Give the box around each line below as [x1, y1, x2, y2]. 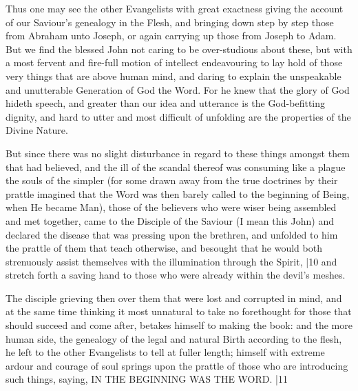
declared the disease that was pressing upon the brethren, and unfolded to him [6, 227, 338, 241]
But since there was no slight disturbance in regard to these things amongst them [6, 146, 350, 160]
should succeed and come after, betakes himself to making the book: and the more [6, 318, 352, 332]
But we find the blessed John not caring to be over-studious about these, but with [6, 41, 352, 56]
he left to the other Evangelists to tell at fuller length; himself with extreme [6, 345, 325, 359]
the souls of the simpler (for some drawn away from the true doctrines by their [6, 173, 338, 188]
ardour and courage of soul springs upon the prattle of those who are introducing [6, 358, 348, 372]
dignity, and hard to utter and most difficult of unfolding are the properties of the [6, 109, 351, 123]
